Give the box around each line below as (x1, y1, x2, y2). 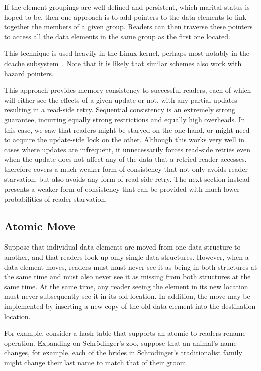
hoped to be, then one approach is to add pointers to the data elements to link (4, 11, 247, 22)
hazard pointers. (4, 68, 54, 78)
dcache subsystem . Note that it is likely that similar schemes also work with (4, 57, 242, 68)
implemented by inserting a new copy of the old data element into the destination (4, 301, 256, 312)
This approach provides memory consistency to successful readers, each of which (4, 85, 251, 95)
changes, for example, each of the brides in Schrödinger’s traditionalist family (4, 347, 242, 358)
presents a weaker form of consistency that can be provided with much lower (4, 183, 240, 194)
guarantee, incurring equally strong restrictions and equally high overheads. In (4, 114, 245, 125)
